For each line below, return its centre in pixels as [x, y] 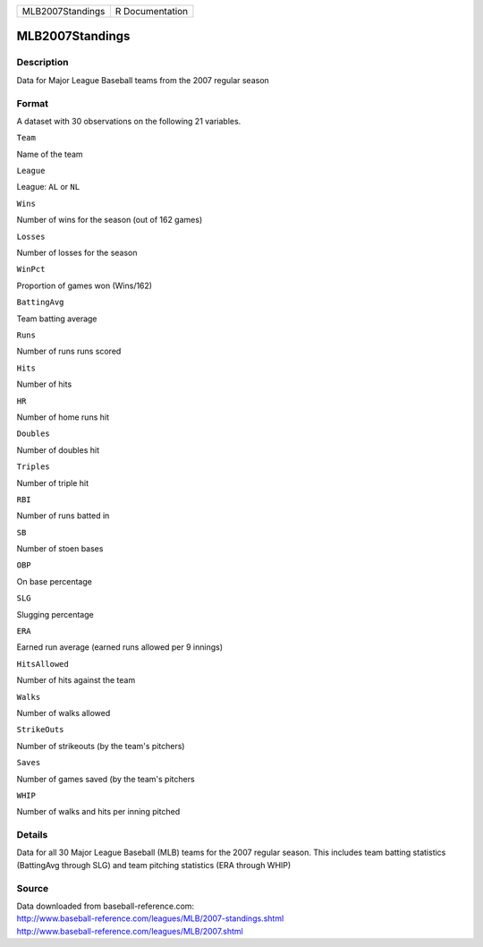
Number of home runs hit [63, 417]
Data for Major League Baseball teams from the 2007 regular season [143, 80]
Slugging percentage [55, 614]
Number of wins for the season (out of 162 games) [110, 220]
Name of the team [50, 154]
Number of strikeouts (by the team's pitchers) [101, 746]
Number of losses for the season [77, 253]
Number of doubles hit [58, 450]
